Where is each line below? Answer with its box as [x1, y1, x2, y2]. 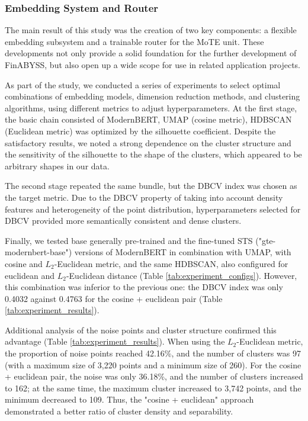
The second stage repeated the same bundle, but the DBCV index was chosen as [5, 179, 297, 192]
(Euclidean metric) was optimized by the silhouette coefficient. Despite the [5, 124, 276, 137]
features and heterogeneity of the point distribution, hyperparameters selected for [5, 203, 301, 215]
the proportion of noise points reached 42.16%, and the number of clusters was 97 [5, 347, 301, 359]
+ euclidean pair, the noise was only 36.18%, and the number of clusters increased [5, 370, 303, 383]
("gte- [255, 234, 276, 246]
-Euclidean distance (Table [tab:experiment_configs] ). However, [66, 269, 297, 281]
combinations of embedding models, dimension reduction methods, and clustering [5, 90, 300, 102]
